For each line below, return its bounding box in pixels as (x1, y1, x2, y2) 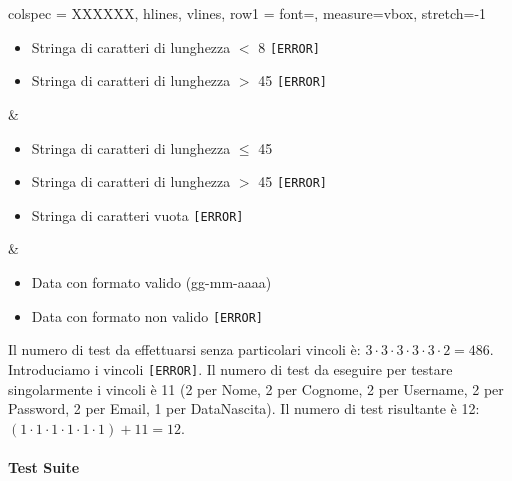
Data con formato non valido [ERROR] (31, 305, 263, 326)
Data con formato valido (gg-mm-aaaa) (31, 272, 272, 292)
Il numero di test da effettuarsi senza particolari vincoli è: (8, 339, 361, 360)
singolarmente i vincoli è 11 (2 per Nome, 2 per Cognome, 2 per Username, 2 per (8, 378, 504, 399)
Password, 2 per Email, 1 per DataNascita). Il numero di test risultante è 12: (8, 398, 480, 419)
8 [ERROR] (258, 36, 321, 57)
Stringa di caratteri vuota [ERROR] (31, 204, 244, 225)
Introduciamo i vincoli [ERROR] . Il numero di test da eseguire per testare (8, 358, 453, 379)
